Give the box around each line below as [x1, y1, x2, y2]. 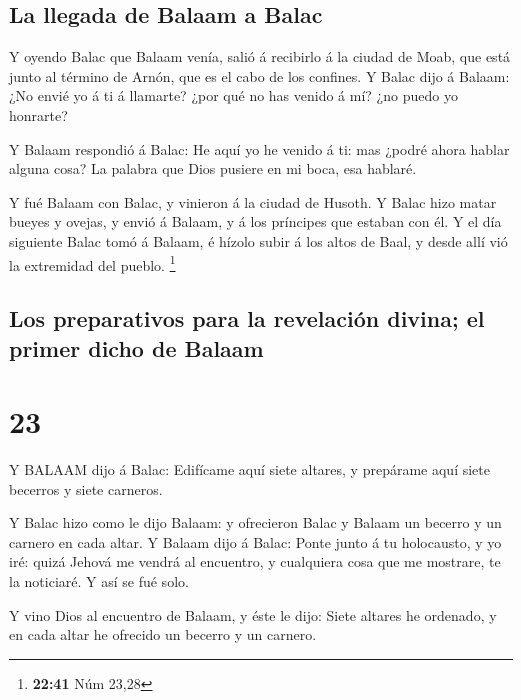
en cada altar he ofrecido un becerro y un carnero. [9, 624, 317, 645]
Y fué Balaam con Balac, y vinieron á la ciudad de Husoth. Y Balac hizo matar [9, 191, 497, 212]
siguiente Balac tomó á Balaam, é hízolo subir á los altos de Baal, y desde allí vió [9, 230, 508, 251]
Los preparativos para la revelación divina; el [9, 303, 485, 334]
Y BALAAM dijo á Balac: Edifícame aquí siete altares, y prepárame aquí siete [9, 459, 490, 480]
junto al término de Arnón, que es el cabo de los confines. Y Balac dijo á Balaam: [9, 65, 510, 86]
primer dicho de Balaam [9, 332, 264, 363]
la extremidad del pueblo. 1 [9, 251, 176, 275]
